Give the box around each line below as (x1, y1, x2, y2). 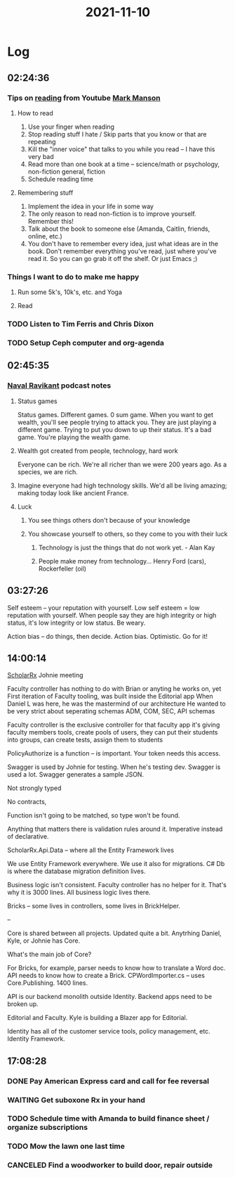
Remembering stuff (17, 188, 74, 197)
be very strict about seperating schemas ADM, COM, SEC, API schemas (7, 707, 215, 715)
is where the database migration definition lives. (7, 867, 146, 876)
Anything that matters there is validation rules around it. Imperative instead (7, 825, 223, 834)
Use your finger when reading (27, 122, 114, 131)
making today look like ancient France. (17, 488, 129, 497)
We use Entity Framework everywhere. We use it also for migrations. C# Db (7, 860, 225, 868)
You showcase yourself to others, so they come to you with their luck (27, 529, 228, 538)
